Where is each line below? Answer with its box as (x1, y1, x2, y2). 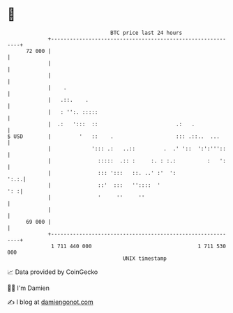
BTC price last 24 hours (110, 29, 183, 36)
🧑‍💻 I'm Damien (7, 284, 50, 292)
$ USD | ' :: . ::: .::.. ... (7, 132, 220, 140)
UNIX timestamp (122, 254, 167, 262)
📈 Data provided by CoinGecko (7, 268, 98, 276)
